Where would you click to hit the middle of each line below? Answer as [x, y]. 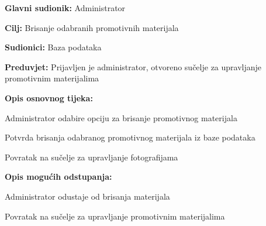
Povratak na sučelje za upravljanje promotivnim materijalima [115, 216]
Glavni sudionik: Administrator [65, 8]
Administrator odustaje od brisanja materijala [87, 196]
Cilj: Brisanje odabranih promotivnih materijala [92, 27]
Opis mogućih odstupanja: [58, 177]
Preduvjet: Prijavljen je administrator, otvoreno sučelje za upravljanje [133, 66]
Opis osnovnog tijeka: [49, 97]
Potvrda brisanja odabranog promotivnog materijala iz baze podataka [130, 137]
